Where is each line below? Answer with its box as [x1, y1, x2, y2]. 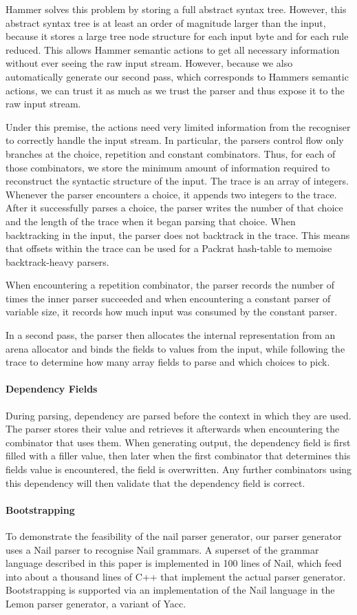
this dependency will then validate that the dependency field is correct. [6, 475, 305, 490]
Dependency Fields [6, 382, 98, 396]
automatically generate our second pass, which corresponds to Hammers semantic [6, 69, 349, 83]
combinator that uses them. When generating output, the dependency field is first [6, 435, 351, 449]
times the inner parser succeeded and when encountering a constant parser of [6, 291, 331, 305]
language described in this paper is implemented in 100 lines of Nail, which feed [6, 556, 342, 570]
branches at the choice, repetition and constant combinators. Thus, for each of [6, 146, 336, 160]
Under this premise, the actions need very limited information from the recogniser [6, 119, 351, 134]
